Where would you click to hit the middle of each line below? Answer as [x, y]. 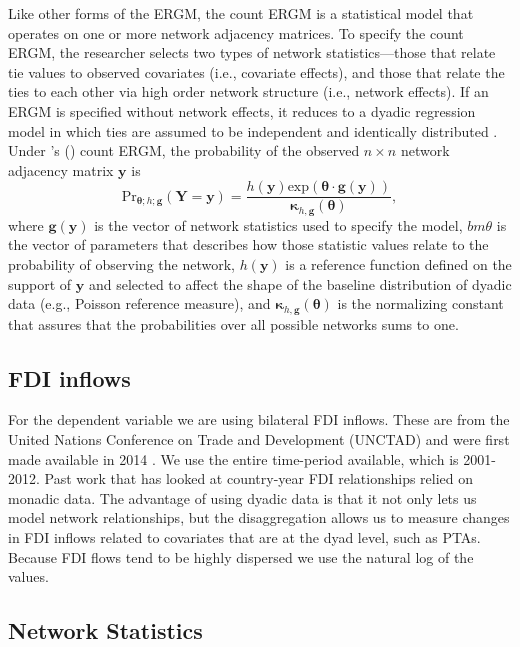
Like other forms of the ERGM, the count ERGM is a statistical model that [241, 13]
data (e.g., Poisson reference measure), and [139, 303]
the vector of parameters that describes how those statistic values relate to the [248, 244]
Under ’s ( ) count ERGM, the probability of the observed [184, 150]
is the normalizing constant [420, 303]
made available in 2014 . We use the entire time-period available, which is [233, 458]
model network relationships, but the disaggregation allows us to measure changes [259, 517]
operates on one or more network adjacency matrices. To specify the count [236, 32]
